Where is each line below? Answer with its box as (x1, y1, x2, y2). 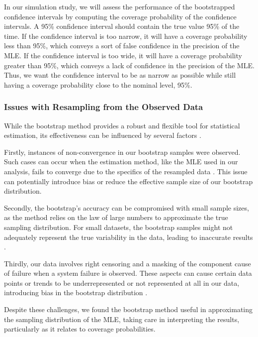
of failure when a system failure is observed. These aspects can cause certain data (4, 268, 252, 278)
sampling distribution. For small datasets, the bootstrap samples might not (4, 222, 233, 232)
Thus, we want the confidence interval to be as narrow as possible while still (4, 70, 236, 80)
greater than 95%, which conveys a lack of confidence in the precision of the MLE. (4, 60, 255, 70)
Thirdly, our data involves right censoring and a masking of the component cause (4, 258, 251, 268)
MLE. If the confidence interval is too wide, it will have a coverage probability (4, 50, 242, 60)
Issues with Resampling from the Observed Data (4, 101, 203, 113)
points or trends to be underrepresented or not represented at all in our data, (4, 277, 240, 288)
